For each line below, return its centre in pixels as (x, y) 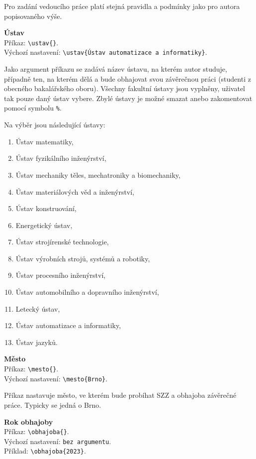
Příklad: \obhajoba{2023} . (45, 451)
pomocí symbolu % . (33, 108)
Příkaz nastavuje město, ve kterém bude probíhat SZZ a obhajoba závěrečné (120, 395)
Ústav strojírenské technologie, (62, 242)
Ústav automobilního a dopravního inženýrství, (87, 292)
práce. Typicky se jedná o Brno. (53, 404)
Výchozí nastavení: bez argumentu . (58, 441)
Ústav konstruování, (46, 208)
